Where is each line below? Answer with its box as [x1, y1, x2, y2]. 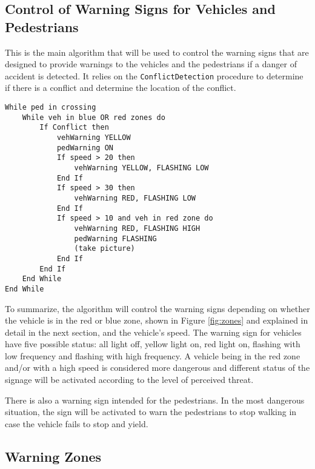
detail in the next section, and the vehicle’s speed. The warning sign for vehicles [5, 325, 302, 338]
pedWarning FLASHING [74, 234, 157, 243]
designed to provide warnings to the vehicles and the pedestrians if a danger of [5, 58, 297, 70]
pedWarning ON [56, 143, 113, 152]
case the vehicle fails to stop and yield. [5, 417, 148, 430]
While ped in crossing [5, 103, 96, 112]
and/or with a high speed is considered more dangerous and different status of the [5, 361, 310, 374]
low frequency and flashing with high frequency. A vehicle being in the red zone [5, 349, 300, 362]
